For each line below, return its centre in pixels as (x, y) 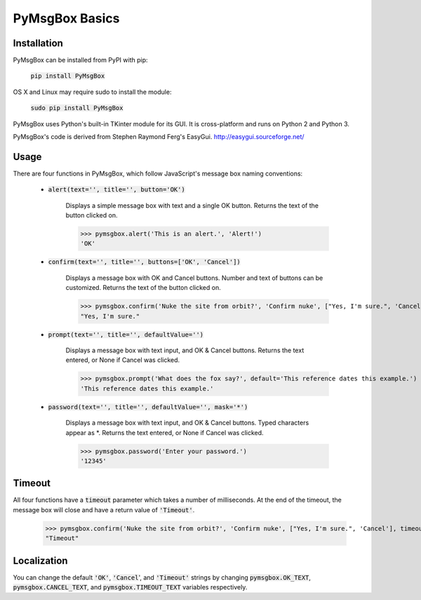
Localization (40, 560)
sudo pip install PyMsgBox (77, 108)
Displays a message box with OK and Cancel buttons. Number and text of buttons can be (194, 278)
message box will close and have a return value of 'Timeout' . (104, 509)
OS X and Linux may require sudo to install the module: (92, 92)
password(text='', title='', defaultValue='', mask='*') (148, 407)
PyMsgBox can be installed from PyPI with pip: (80, 60)
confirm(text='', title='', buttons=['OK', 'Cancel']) (145, 262)
